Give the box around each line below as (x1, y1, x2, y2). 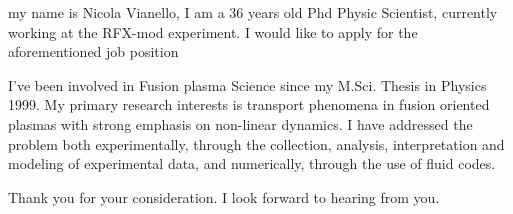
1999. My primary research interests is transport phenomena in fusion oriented (8, 94, 490, 115)
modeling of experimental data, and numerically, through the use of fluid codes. (8, 153, 496, 174)
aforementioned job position (8, 41, 179, 62)
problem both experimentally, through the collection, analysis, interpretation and (8, 133, 505, 154)
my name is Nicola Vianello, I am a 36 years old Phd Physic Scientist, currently (8, 2, 498, 22)
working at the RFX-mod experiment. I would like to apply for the (8, 21, 418, 42)
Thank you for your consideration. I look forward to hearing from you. (8, 186, 440, 207)
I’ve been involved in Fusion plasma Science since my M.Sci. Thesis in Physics (8, 74, 487, 95)
